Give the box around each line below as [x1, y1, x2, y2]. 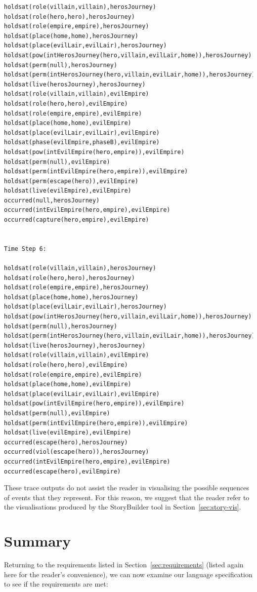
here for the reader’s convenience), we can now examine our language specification [4, 569, 253, 579]
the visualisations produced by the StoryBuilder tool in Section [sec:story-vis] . [4, 502, 241, 512]
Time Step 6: [4, 245, 46, 252]
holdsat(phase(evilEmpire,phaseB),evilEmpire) [4, 139, 160, 146]
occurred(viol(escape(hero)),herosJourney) [4, 448, 149, 456]
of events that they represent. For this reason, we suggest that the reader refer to [4, 492, 250, 502]
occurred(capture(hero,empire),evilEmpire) [4, 216, 149, 224]
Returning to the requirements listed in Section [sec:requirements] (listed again [4, 559, 244, 569]
